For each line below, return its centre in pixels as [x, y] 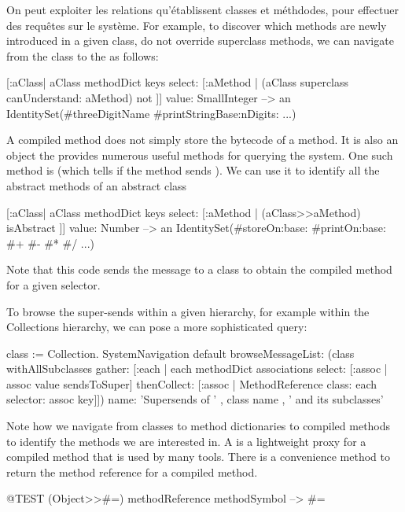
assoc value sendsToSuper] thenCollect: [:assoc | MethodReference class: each [192, 383]
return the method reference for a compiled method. [132, 471]
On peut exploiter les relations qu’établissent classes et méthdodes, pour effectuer [202, 9]
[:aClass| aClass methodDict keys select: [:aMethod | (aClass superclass [178, 82]
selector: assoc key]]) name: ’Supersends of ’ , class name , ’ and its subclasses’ [195, 399]
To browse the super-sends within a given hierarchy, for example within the [188, 311]
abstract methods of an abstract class [97, 185]
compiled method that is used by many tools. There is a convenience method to [198, 457]
